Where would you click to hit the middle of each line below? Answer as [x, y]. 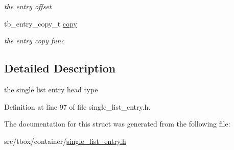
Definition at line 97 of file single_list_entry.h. [77, 106]
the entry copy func [34, 41]
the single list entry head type [51, 89]
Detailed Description [60, 68]
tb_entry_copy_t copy [41, 23]
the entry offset [28, 6]
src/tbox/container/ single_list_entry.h [65, 141]
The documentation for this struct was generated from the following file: [117, 124]
